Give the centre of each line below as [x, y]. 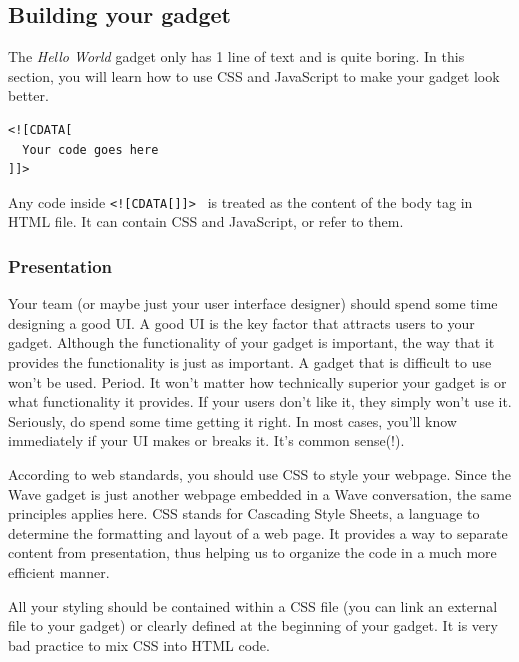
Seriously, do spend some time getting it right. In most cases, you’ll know [232, 420]
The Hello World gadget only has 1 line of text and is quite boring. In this [236, 56]
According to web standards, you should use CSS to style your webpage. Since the [259, 473]
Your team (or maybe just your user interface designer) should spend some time [253, 303]
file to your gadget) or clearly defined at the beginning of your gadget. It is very [253, 625]
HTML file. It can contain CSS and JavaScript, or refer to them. [206, 221]
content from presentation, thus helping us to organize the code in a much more [252, 552]
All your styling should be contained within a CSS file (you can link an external [253, 605]
